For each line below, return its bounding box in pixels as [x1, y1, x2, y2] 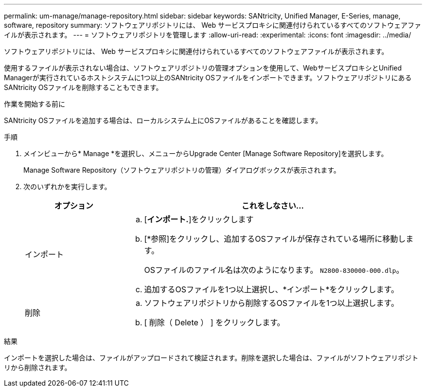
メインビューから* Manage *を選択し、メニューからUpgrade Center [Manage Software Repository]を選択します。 [23, 149, 388, 158]
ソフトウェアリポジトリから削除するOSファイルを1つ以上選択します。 [144, 298, 399, 308]
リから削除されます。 [4, 363, 71, 372]
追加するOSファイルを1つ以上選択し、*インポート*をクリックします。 [144, 284, 399, 294]
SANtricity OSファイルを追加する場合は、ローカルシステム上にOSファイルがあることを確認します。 [4, 116, 322, 124]
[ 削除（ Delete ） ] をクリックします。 [144, 318, 285, 327]
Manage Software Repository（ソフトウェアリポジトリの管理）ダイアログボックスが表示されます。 [23, 166, 340, 174]
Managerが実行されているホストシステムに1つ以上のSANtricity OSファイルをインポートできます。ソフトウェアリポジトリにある [4, 73, 412, 82]
